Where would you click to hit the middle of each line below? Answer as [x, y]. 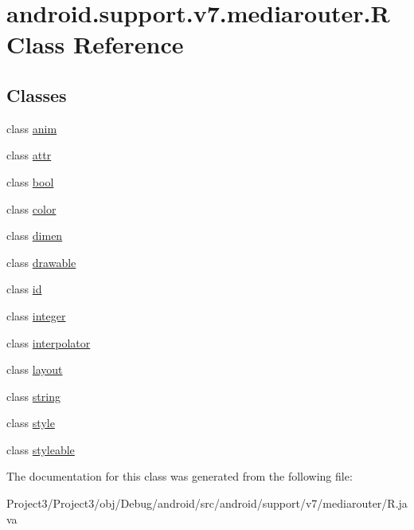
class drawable [41, 262]
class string [33, 396]
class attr [29, 155]
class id [24, 289]
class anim [32, 128]
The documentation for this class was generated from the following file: [180, 476]
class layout [35, 369]
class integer [36, 315]
